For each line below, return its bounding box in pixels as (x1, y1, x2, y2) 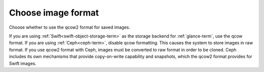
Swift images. (9, 60, 37, 66)
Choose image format (9, 7, 99, 18)
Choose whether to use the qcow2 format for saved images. (9, 24, 131, 30)
